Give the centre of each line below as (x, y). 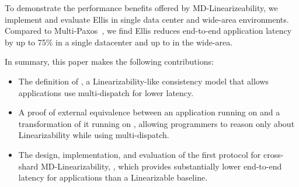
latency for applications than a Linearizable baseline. (113, 177)
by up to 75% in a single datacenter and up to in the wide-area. (119, 42)
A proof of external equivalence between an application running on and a (149, 112)
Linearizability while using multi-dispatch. (94, 135)
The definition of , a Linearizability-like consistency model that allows (144, 81)
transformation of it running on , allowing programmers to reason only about (157, 123)
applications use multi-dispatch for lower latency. (106, 92)
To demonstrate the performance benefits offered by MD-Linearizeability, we (141, 8)
